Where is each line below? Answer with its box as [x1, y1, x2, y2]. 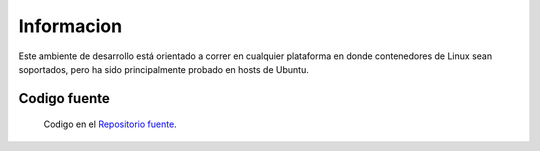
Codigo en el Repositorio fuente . [43, 118, 177, 130]
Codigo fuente [18, 90, 110, 107]
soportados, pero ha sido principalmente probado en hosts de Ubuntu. [18, 63, 309, 75]
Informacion [18, 15, 123, 37]
